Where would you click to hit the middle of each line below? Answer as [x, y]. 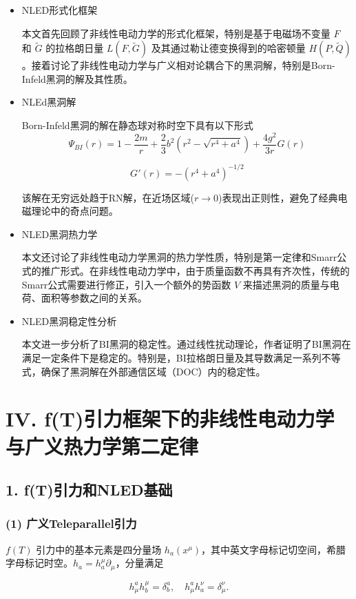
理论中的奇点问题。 [75, 211]
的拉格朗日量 [75, 48]
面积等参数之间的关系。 [94, 298]
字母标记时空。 [39, 563]
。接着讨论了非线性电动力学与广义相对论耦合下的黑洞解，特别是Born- [178, 65]
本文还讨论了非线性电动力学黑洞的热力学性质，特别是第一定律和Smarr [179, 257]
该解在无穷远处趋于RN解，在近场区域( [108, 197]
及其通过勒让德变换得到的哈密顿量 [228, 48]
